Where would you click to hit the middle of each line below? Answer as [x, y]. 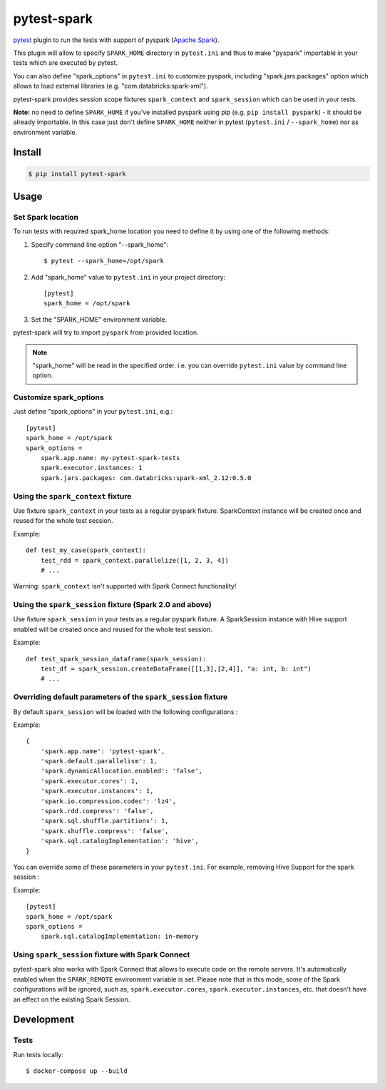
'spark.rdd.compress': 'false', [97, 811]
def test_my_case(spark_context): [86, 550]
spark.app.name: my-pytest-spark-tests [110, 458]
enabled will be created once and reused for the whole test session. [113, 629]
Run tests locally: [38, 1054]
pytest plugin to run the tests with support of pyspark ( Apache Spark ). [116, 40]
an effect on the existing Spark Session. [72, 999]
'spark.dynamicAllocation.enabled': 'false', [122, 771]
